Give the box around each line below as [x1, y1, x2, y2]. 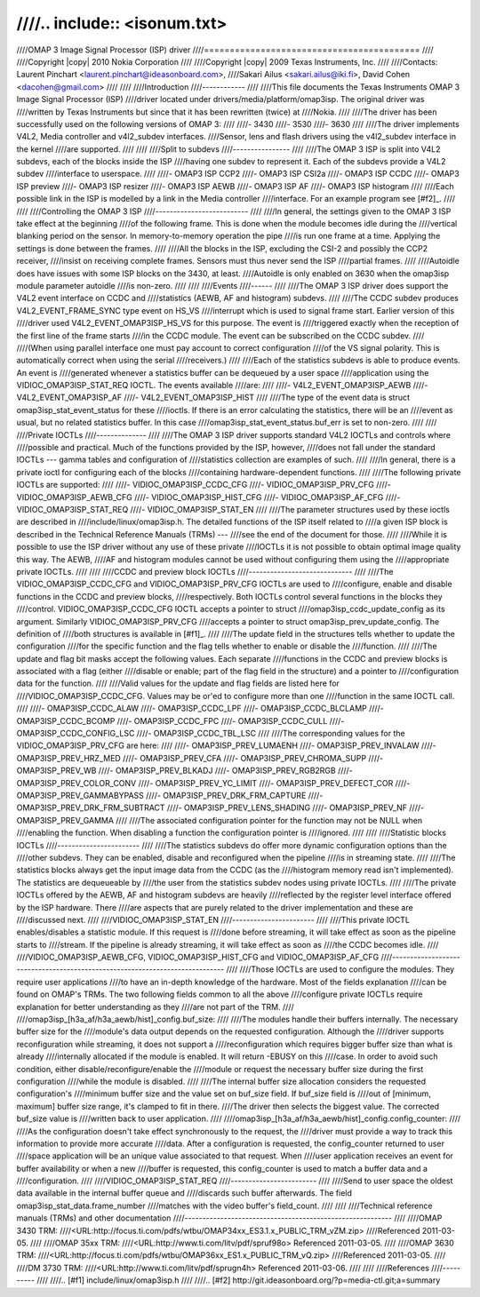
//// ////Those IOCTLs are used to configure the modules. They [226, 964, 455, 975]
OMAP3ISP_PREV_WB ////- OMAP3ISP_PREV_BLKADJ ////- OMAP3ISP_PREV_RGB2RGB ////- [16, 765, 353, 776]
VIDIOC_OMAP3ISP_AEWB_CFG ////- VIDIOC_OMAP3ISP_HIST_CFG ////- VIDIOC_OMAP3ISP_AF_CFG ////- [16, 491, 401, 502]
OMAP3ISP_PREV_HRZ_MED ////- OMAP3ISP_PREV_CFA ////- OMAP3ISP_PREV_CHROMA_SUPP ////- [16, 752, 384, 763]
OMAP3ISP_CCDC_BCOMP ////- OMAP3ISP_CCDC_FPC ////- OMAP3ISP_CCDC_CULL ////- [16, 715, 345, 726]
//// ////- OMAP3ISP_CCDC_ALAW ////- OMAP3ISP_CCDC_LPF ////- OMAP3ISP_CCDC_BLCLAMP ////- [16, 703, 384, 714]
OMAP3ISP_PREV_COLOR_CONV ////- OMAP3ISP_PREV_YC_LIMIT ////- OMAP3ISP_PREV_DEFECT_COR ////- [16, 777, 411, 788]
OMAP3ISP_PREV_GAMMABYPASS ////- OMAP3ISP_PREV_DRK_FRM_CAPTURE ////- [16, 790, 324, 800]
